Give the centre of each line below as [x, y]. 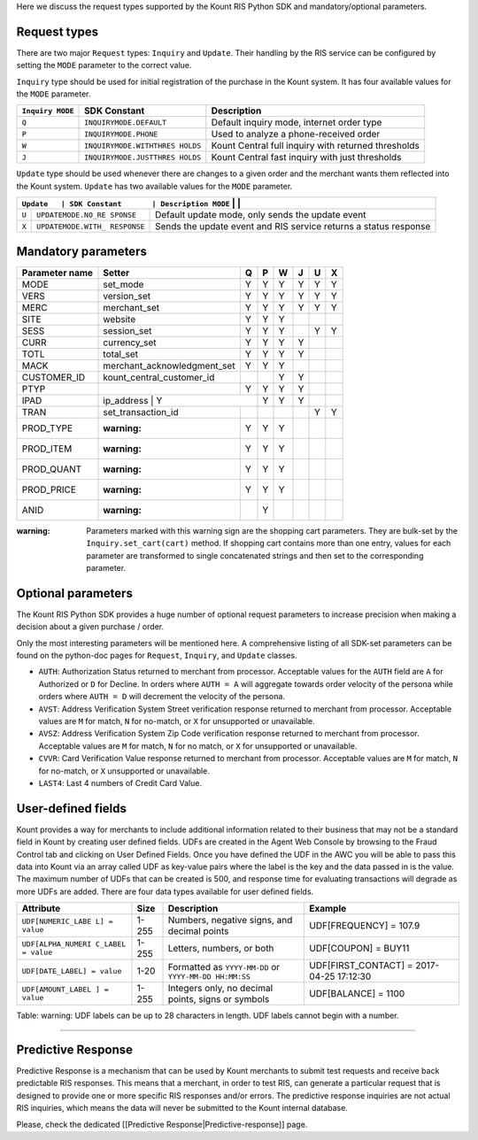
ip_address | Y [133, 400]
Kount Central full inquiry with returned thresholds [315, 146]
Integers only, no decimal [220, 989]
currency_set [130, 343]
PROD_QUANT [52, 469]
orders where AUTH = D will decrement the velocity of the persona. [162, 697]
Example [328, 909]
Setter [116, 273]
